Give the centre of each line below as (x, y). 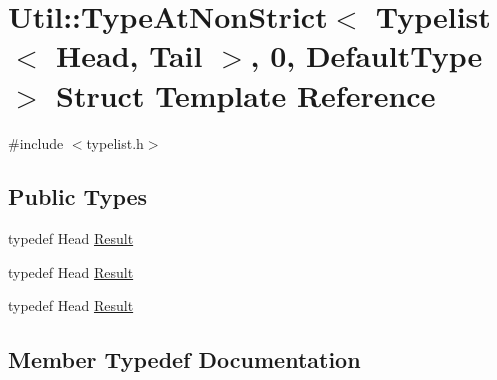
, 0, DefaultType (366, 55)
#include (36, 142)
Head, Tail (129, 55)
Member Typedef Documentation (184, 359)
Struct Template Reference (246, 94)
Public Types (78, 196)
